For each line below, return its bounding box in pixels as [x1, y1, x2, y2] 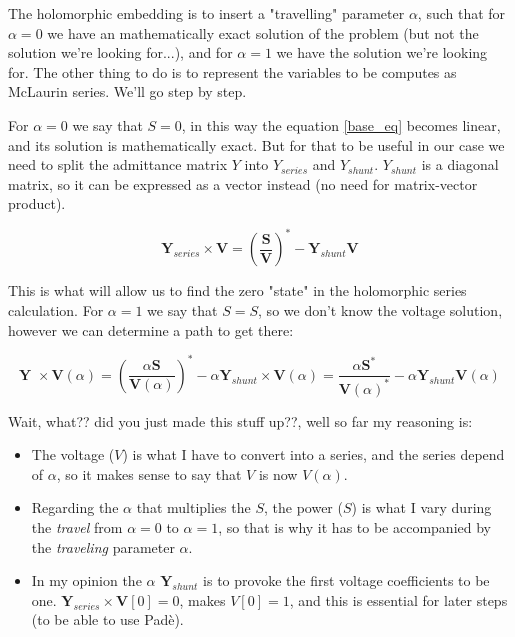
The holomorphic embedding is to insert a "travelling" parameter [8, 3, 405, 23]
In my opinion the [31, 570, 142, 591]
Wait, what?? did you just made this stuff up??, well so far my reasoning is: [8, 410, 473, 431]
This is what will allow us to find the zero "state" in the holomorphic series [8, 280, 467, 301]
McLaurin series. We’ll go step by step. [8, 81, 247, 102]
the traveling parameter [31, 536, 175, 557]
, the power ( [263, 497, 343, 518]
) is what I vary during [351, 497, 492, 518]
